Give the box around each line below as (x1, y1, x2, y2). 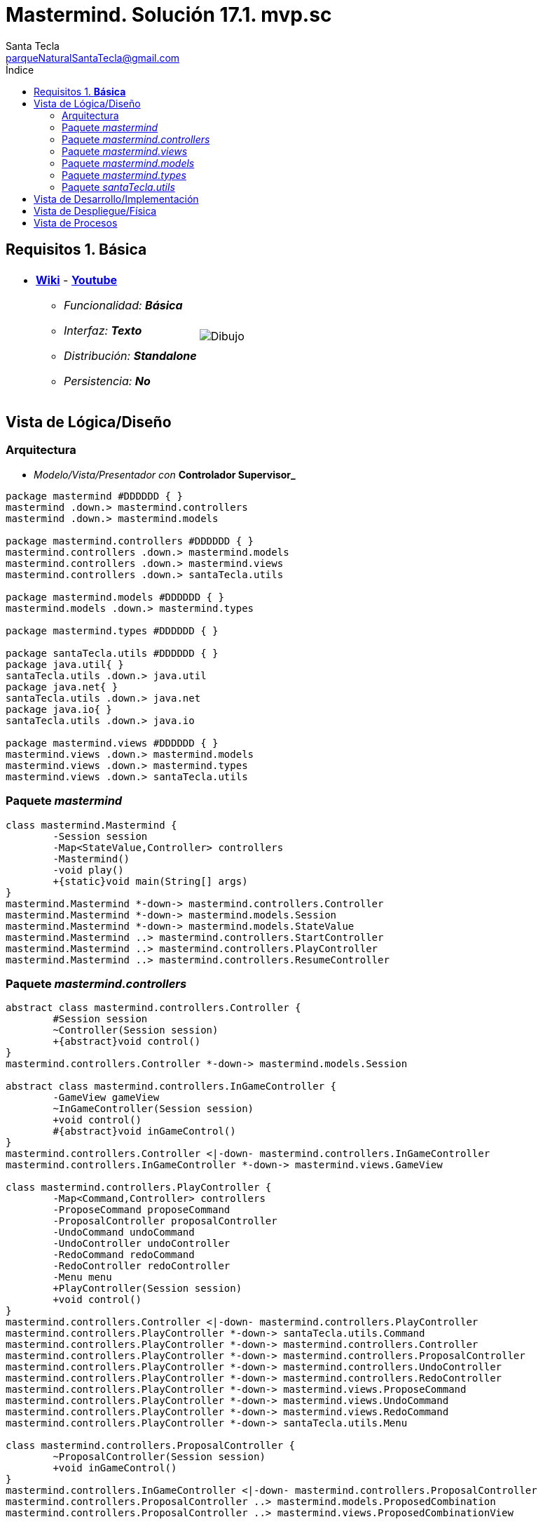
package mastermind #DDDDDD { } (6, 490, 183, 502)
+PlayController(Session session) (53, 1283, 242, 1295)
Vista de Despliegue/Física (34, 204, 157, 217)
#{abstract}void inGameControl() (53, 1125, 236, 1137)
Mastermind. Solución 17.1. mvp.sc (6, 3, 332, 27)
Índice (6, 63, 34, 76)
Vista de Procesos (34, 216, 118, 229)
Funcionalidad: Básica (64, 298, 183, 312)
